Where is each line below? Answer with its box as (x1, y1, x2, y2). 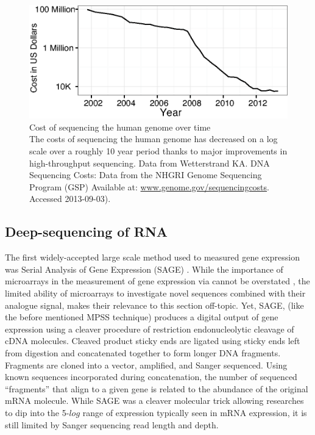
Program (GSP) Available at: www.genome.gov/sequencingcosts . (29, 180, 269, 193)
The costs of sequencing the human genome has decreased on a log (29, 132, 278, 145)
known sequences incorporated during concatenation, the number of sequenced (5, 370, 297, 383)
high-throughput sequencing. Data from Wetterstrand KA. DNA (29, 156, 270, 169)
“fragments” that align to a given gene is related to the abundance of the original (5, 382, 308, 395)
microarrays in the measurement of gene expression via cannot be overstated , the (5, 275, 310, 287)
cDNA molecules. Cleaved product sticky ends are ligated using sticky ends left (5, 334, 300, 347)
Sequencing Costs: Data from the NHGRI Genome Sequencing (29, 168, 262, 181)
